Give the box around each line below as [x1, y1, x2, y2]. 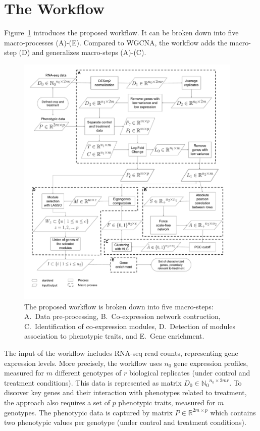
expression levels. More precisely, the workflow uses [4, 357, 162, 368]
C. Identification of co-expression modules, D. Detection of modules [24, 320, 236, 331]
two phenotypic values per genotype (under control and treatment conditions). [4, 417, 246, 427]
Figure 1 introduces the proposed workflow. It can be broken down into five [4, 27, 239, 38]
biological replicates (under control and [129, 367, 250, 378]
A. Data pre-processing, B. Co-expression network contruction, [24, 311, 221, 321]
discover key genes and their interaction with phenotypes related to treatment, [4, 387, 247, 398]
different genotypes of [55, 367, 122, 378]
